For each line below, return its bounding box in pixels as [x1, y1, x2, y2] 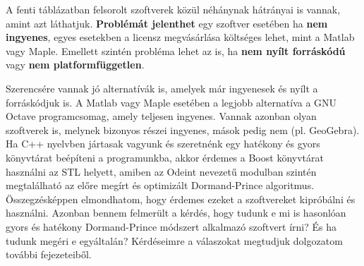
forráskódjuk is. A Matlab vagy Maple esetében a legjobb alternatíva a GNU [6, 95, 337, 109]
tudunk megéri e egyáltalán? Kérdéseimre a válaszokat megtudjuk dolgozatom [6, 233, 343, 248]
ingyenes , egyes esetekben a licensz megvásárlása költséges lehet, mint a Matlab [6, 30, 355, 44]
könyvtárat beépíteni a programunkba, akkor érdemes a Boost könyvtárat [6, 150, 324, 164]
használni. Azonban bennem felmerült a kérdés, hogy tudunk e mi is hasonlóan [6, 205, 346, 220]
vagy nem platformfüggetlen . [6, 57, 145, 72]
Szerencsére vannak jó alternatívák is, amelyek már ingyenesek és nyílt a [6, 80, 318, 95]
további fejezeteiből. [6, 247, 92, 262]
